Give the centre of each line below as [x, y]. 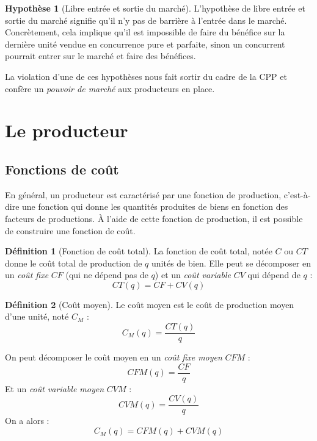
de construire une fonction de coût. [70, 230]
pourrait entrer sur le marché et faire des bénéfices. [100, 56]
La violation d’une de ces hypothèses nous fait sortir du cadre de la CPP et [146, 76]
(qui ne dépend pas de [107, 275]
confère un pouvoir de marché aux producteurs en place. [110, 88]
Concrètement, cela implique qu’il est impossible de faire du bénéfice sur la [145, 32]
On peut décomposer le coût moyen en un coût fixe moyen [114, 357]
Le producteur [67, 130]
